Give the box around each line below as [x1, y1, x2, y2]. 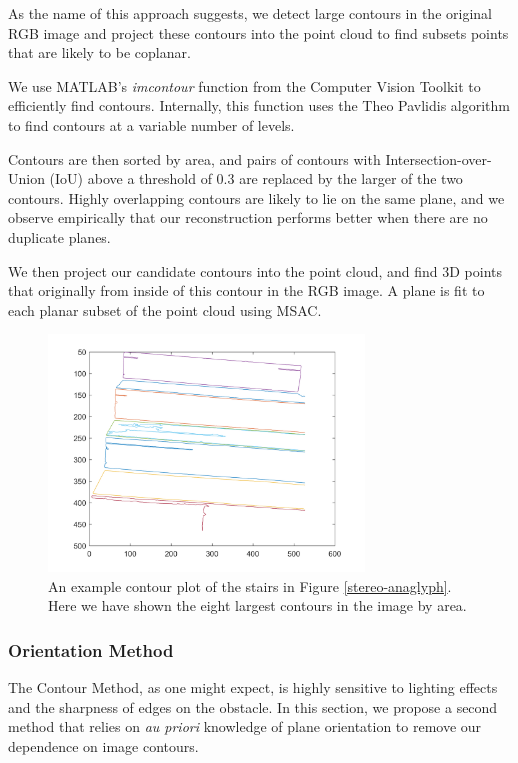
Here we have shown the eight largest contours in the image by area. [48, 595, 467, 616]
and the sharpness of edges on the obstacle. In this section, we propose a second [8, 696, 498, 717]
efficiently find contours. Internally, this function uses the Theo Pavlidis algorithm [8, 95, 511, 116]
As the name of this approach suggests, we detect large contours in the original [8, 3, 492, 23]
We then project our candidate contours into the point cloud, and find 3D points [8, 260, 503, 281]
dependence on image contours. [8, 735, 199, 756]
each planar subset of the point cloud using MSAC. [8, 299, 322, 320]
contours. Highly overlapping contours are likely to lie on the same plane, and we [8, 187, 505, 208]
